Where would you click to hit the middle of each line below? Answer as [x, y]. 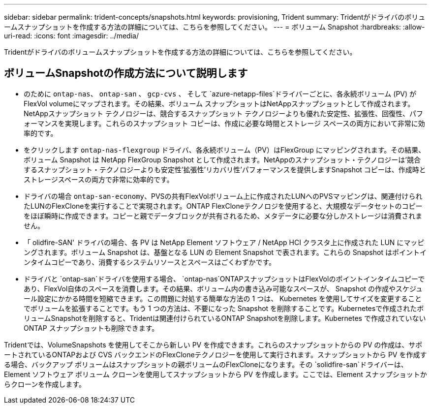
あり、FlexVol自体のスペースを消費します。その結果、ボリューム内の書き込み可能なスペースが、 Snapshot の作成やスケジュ [223, 288]
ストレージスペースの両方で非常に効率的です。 [99, 179]
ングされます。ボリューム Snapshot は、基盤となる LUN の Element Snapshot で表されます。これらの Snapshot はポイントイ [225, 252]
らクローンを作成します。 [45, 384]
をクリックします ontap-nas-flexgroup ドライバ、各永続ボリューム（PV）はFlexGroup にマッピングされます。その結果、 [225, 150]
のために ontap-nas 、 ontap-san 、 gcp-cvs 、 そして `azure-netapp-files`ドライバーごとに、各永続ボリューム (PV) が [220, 94]
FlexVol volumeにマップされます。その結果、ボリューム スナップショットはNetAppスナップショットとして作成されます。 [219, 103]
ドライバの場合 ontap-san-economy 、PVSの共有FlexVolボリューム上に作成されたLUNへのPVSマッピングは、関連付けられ [223, 196]
